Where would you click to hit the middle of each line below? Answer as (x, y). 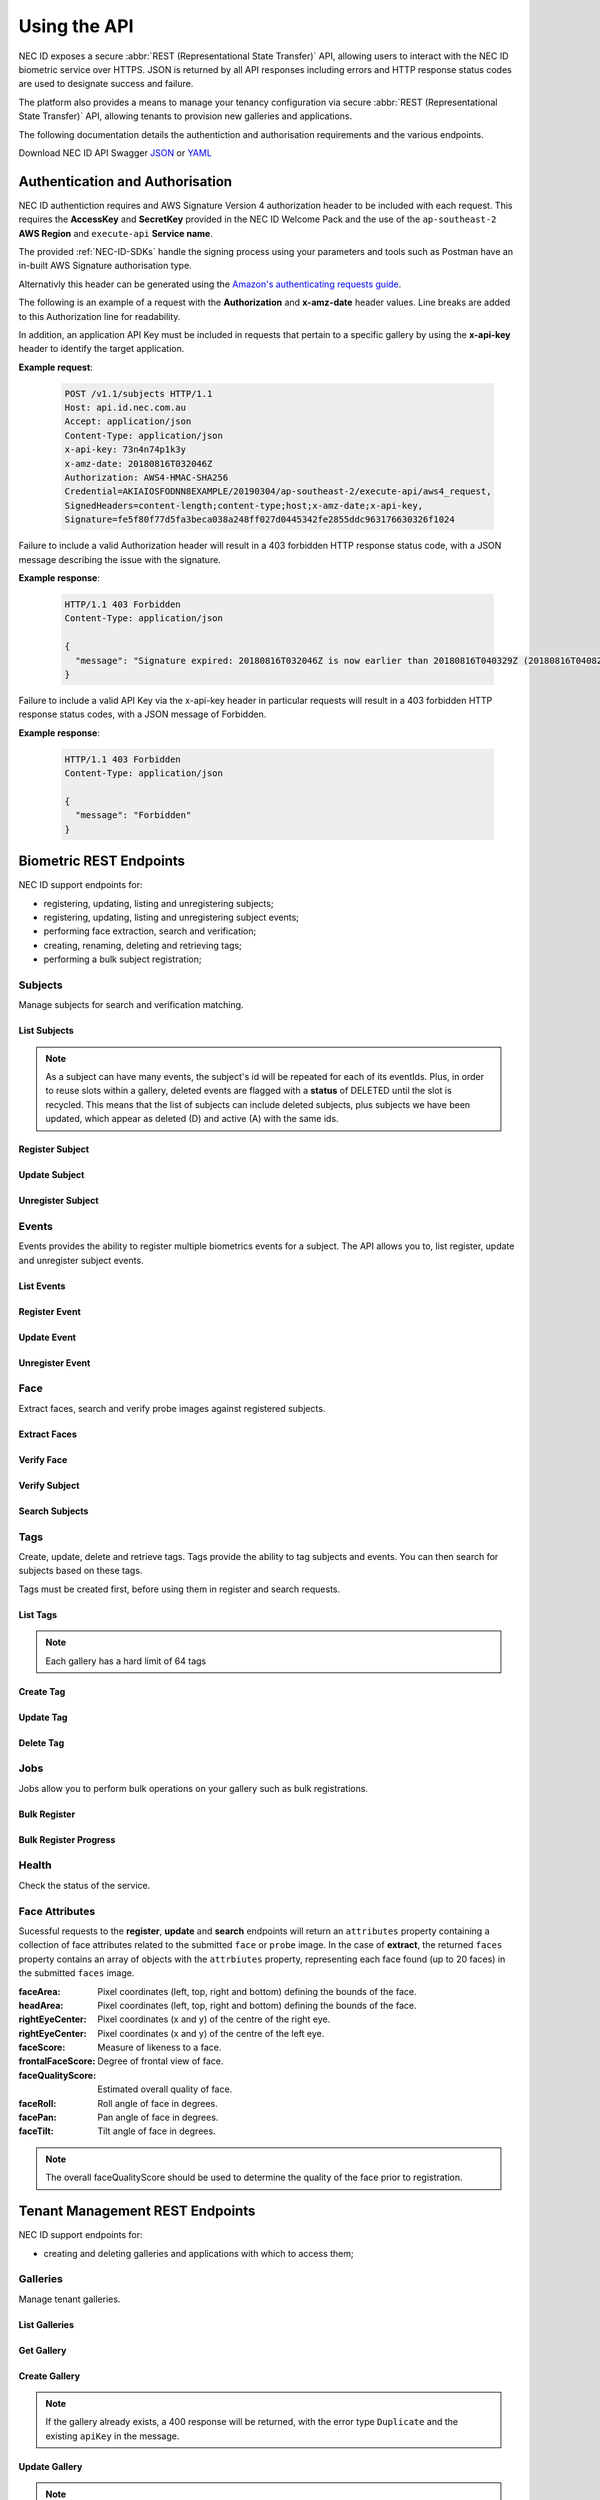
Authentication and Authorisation (125, 181)
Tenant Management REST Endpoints (137, 2211)
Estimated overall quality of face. (165, 2089)
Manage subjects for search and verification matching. (131, 1005)
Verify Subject (49, 1485)
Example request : (56, 367)
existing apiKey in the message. (112, 2436)
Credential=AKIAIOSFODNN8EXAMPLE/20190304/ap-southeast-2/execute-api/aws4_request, (278, 491)
